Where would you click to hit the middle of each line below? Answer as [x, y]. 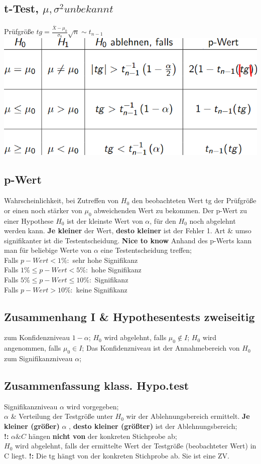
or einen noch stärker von [43, 210]
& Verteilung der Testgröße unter [62, 416]
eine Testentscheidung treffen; [146, 250]
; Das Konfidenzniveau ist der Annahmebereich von [161, 348]
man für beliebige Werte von [48, 250]
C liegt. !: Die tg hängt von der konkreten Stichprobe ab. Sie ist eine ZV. [117, 455]
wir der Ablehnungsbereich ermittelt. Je [188, 416]
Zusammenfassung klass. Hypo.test [97, 385]
